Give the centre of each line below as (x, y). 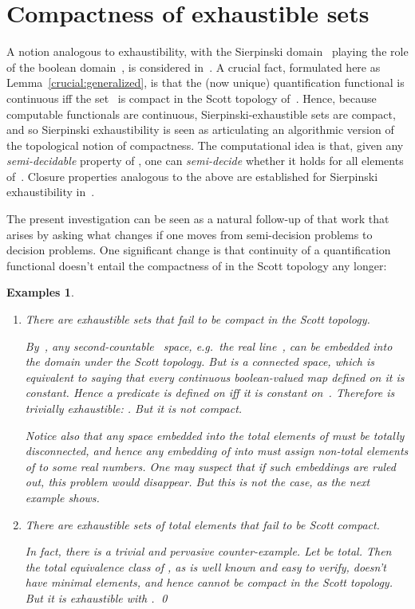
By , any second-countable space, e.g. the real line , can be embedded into (209, 346)
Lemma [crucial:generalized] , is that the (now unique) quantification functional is (206, 83)
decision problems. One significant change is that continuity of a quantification (199, 250)
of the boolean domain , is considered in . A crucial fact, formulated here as (194, 67)
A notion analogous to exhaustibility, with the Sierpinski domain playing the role (207, 51)
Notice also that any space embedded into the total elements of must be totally (215, 435)
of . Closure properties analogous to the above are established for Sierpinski (192, 176)
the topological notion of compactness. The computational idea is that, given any (205, 145)
